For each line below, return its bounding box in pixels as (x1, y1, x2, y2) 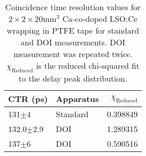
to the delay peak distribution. (18, 72, 128, 85)
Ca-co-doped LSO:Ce (62, 13, 138, 24)
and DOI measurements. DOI (20, 36, 126, 48)
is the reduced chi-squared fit (36, 60, 139, 71)
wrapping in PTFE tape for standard (7, 24, 139, 36)
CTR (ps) (8, 93, 48, 105)
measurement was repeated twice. (13, 48, 133, 60)
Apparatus (55, 93, 99, 105)
